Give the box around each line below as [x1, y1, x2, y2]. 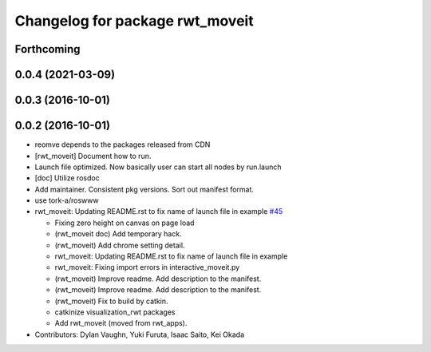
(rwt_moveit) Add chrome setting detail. [54, 240, 185, 250]
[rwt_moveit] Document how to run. [34, 151, 152, 160]
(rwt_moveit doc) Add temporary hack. [54, 229, 183, 239]
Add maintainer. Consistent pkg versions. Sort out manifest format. [34, 184, 255, 194]
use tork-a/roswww [34, 196, 99, 205]
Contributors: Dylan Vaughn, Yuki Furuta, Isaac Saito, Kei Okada [34, 330, 245, 339]
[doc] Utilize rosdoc [34, 173, 100, 183]
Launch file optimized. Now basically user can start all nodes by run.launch [34, 162, 283, 172]
